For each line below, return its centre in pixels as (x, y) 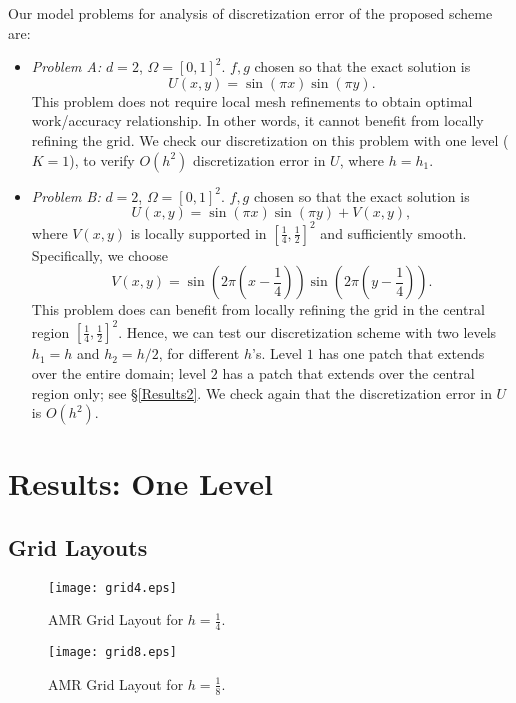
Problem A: (66, 66)
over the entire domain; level (119, 372)
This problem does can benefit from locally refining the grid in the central (258, 309)
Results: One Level (140, 483)
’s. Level (277, 353)
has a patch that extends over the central (348, 372)
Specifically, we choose (99, 254)
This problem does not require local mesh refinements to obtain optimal (252, 100)
